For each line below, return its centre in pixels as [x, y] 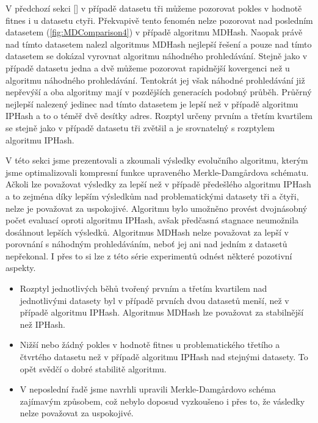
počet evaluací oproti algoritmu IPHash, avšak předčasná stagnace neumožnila [152, 220]
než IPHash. [42, 324]
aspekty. [21, 268]
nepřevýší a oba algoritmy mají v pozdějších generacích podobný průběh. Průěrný [159, 92]
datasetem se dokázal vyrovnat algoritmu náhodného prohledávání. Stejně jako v [157, 56]
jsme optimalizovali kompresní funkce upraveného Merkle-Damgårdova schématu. [157, 172]
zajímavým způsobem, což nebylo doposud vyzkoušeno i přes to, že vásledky [162, 401]
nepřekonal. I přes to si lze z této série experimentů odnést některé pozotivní [149, 255]
